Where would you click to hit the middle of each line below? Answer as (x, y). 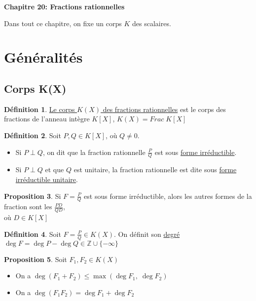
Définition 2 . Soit (33, 135)
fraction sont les (28, 207)
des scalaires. (152, 23)
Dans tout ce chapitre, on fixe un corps (63, 23)
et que (55, 169)
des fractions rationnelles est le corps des (164, 109)
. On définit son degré (147, 234)
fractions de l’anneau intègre (47, 119)
